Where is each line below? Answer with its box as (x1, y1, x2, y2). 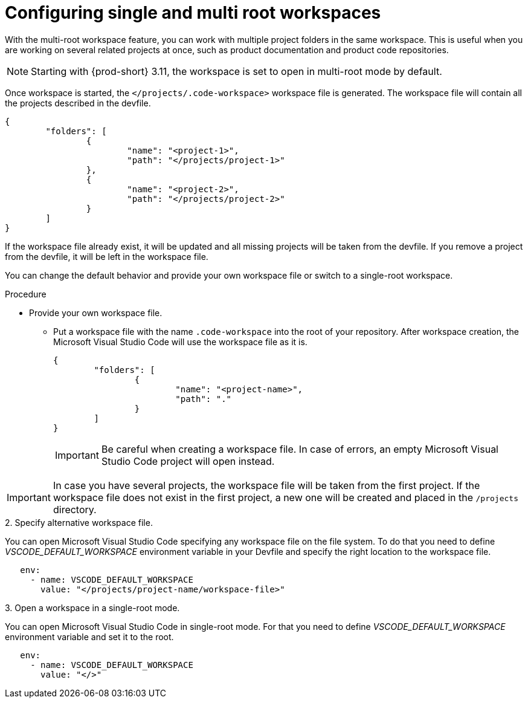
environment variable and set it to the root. (5, 631, 174, 642)
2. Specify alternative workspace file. (5, 517, 153, 528)
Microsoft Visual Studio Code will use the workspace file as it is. (53, 336, 307, 347)
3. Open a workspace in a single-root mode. (5, 602, 180, 613)
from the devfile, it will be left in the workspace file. (5, 251, 208, 262)
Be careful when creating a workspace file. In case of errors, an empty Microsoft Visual (101, 442, 498, 455)
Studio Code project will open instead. (101, 455, 275, 467)
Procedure (5, 288, 47, 299)
